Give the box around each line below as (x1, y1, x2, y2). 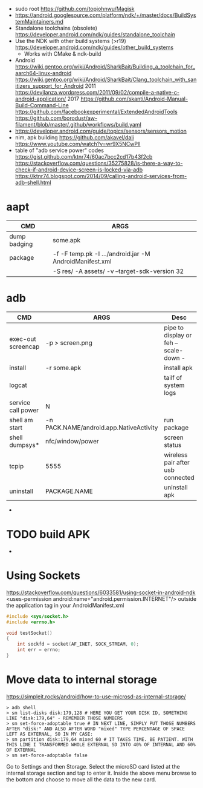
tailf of (164, 373, 182, 382)
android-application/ (14, 95, 66, 102)
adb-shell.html (14, 179, 51, 186)
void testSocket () (6, 630, 53, 636)
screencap (9, 342, 40, 351)
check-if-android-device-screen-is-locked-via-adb (14, 166, 143, 173)
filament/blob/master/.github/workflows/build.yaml (14, 121, 142, 128)
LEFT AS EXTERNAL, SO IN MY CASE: (6, 731, 94, 737)
